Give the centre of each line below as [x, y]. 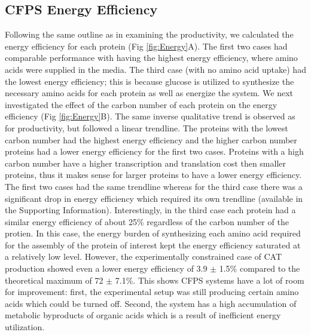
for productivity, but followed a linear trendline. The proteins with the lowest [147, 127]
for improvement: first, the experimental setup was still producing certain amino [152, 292]
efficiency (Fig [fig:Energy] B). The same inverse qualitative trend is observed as [150, 116]
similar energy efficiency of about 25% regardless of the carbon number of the [147, 221]
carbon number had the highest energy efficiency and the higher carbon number [151, 139]
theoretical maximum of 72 [54, 280]
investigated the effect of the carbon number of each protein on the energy [141, 104]
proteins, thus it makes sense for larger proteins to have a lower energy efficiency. [153, 175]
